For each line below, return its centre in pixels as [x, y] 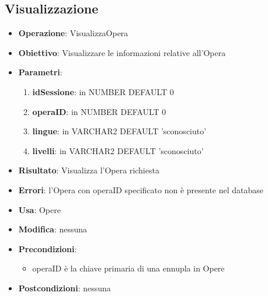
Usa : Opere [39, 209]
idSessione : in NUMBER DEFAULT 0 [103, 91]
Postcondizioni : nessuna [65, 288]
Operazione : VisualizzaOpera [73, 33]
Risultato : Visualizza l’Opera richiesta [89, 170]
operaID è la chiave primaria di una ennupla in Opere [128, 268]
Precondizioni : [48, 248]
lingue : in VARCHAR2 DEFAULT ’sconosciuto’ [119, 131]
